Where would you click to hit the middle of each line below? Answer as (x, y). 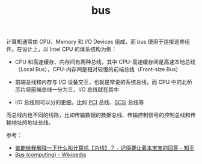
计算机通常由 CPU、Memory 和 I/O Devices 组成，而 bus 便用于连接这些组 (98, 42)
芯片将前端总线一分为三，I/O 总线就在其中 (67, 90)
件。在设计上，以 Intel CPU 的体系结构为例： (62, 49)
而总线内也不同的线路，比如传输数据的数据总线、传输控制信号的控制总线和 (98, 115)
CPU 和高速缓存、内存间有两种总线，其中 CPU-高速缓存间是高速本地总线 (105, 62)
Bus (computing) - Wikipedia (50, 155)
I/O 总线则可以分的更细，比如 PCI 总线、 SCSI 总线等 (79, 102)
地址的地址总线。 (32, 123)
